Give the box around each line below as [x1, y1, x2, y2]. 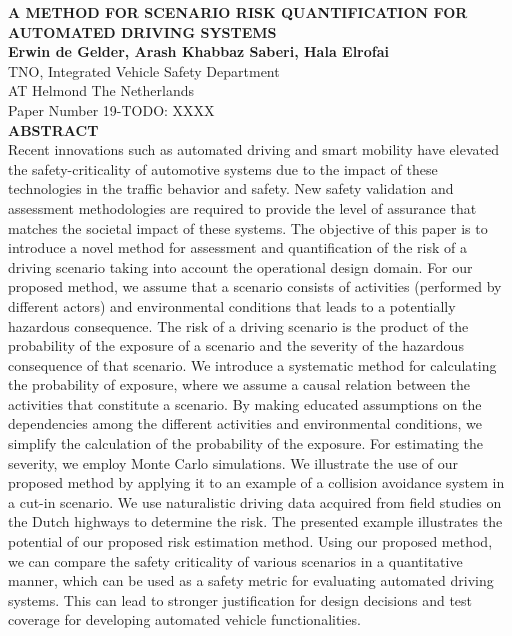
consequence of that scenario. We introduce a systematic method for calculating [8, 354, 497, 375]
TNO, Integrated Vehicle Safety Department [8, 60, 280, 81]
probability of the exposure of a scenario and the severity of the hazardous [8, 335, 464, 356]
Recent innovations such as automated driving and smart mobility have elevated [8, 139, 499, 160]
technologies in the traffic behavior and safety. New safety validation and [8, 178, 454, 199]
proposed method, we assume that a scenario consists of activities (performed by [8, 276, 502, 297]
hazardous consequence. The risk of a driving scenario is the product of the [8, 315, 469, 336]
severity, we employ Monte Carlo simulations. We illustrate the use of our [8, 452, 459, 473]
